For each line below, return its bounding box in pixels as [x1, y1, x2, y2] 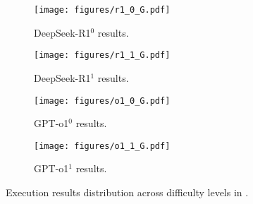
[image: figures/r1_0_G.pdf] [34, 5, 171, 15]
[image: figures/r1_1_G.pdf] [34, 50, 171, 61]
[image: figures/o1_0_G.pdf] [34, 95, 171, 106]
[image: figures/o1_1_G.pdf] [34, 140, 171, 151]
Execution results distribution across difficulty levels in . [6, 185, 249, 199]
